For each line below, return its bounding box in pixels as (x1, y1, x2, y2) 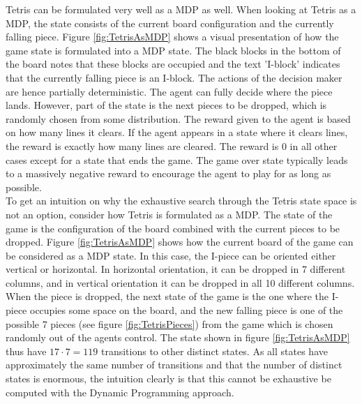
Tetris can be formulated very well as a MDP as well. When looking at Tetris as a (6, 2, 356, 16)
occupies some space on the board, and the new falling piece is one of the (29, 303, 343, 317)
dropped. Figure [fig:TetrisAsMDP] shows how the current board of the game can (6, 234, 354, 249)
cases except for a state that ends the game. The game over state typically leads (6, 152, 348, 167)
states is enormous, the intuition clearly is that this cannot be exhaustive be (6, 371, 331, 386)
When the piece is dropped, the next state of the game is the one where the (6, 289, 329, 304)
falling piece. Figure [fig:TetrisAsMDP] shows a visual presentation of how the (6, 29, 339, 44)
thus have (6, 343, 47, 358)
